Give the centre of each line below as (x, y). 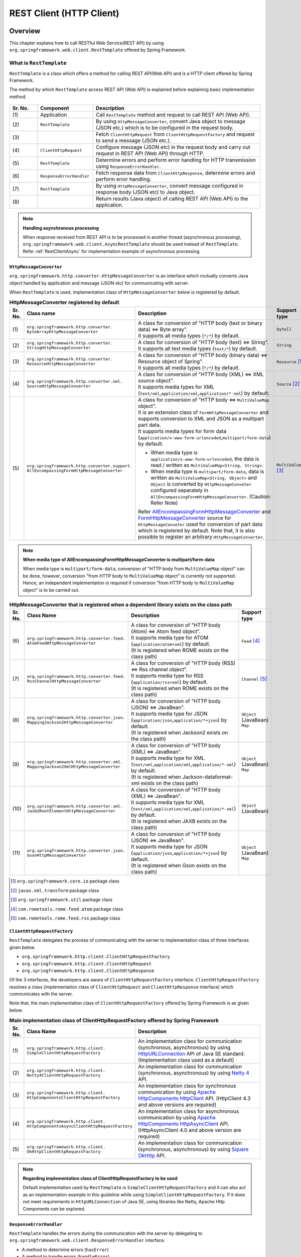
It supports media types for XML (176, 387)
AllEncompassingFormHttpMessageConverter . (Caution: (211, 496)
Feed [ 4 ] (251, 641)
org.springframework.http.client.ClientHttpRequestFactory (96, 957)
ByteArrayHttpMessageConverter (62, 332)
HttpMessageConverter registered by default (64, 303)
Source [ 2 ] (288, 384)
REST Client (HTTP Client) (64, 13)
